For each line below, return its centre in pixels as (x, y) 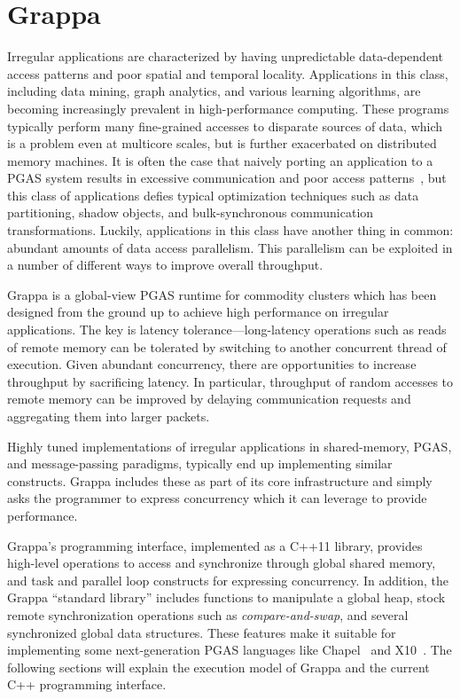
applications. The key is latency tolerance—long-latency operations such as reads (227, 330)
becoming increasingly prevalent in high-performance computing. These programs (228, 108)
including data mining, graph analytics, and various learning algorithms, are (214, 91)
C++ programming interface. (87, 684)
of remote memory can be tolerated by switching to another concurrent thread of (227, 346)
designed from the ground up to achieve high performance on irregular (198, 312)
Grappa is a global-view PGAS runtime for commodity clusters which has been (222, 294)
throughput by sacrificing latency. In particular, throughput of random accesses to (230, 381)
